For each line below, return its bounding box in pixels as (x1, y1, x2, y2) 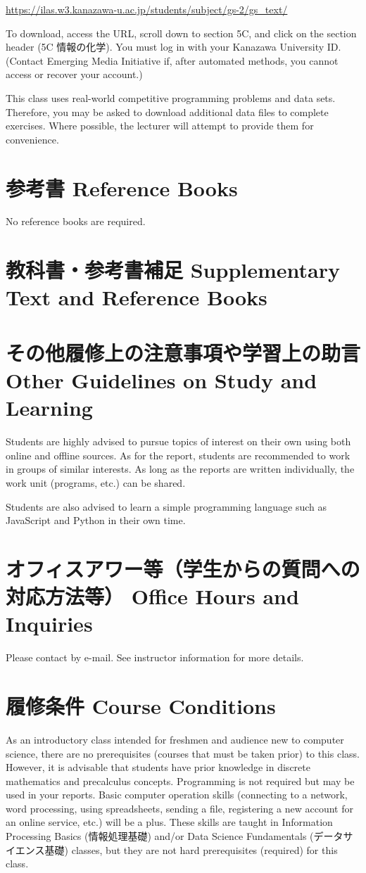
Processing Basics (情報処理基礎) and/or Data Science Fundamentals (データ (6, 829, 343, 843)
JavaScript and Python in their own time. (6, 513, 186, 528)
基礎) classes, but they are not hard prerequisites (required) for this (44, 842, 338, 857)
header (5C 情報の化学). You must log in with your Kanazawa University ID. (6, 39, 341, 54)
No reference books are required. (6, 214, 146, 229)
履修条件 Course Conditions (6, 691, 276, 720)
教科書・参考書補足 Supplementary (6, 255, 340, 284)
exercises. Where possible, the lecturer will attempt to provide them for (6, 118, 314, 133)
